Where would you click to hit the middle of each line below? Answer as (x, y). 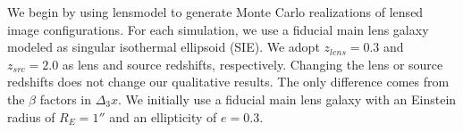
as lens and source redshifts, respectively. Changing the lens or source (253, 64)
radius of (31, 116)
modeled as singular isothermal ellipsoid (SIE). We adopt (164, 47)
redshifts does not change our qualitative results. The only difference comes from (228, 82)
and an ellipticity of (163, 116)
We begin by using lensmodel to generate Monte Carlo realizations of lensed (215, 12)
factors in (65, 99)
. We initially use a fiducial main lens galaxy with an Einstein (287, 99)
